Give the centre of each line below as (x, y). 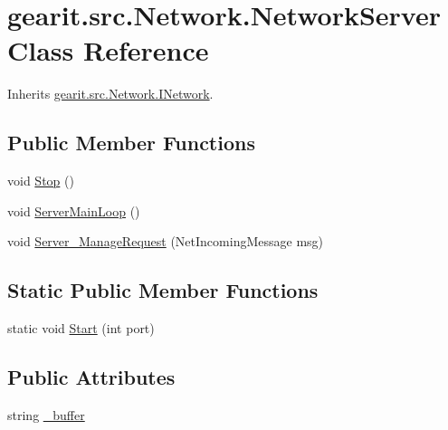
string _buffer (46, 414)
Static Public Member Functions (163, 290)
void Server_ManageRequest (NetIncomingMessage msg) (165, 241)
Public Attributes (91, 377)
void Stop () (41, 181)
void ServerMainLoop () (74, 210)
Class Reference (108, 50)
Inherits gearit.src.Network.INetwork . (110, 94)
